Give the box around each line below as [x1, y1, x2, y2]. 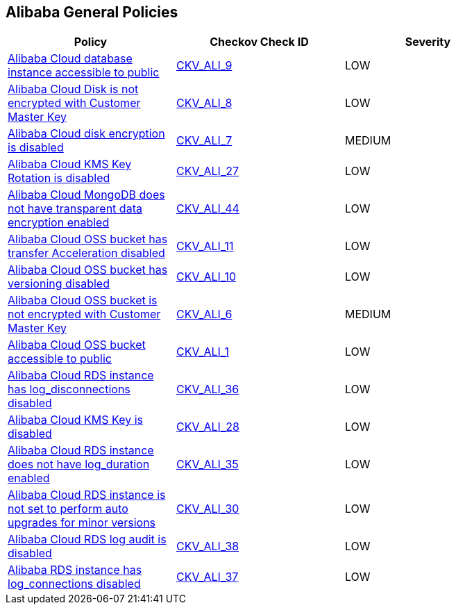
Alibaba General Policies [6, 3, 178, 21]
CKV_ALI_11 [176, 239, 234, 254]
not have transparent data [8, 201, 142, 216]
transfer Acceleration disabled [8, 246, 165, 261]
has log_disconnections [8, 382, 130, 397]
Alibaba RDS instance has [8, 563, 142, 577]
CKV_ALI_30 [176, 502, 239, 516]
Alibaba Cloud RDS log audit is [8, 532, 167, 547]
